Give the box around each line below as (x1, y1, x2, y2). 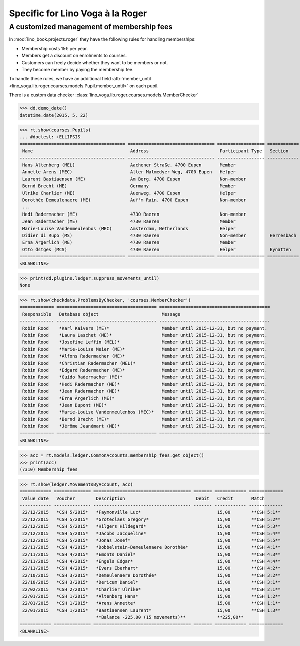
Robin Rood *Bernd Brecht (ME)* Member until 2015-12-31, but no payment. (22, 416, 267, 422)
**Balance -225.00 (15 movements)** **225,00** (96, 614, 244, 620)
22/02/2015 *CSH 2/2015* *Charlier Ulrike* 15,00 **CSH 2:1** (22, 586, 281, 592)
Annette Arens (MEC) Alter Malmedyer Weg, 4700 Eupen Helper (22, 169, 236, 175)
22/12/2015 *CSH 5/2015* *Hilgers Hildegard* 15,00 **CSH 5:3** (22, 524, 281, 529)
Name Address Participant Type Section (22, 148, 289, 154)
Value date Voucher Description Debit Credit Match (22, 495, 265, 501)
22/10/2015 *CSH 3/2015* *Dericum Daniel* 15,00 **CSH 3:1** (22, 579, 281, 585)
